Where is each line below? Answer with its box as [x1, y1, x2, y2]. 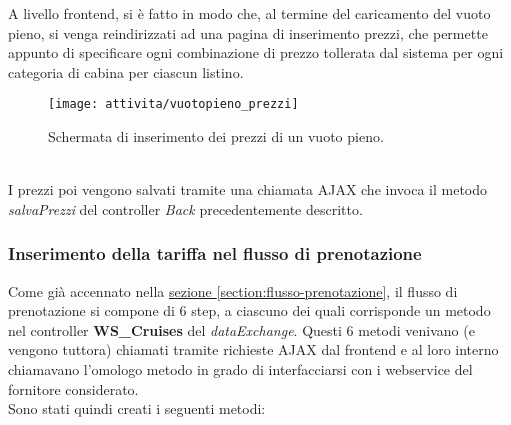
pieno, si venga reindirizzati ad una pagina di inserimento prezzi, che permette [8, 22, 488, 43]
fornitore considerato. [8, 378, 139, 399]
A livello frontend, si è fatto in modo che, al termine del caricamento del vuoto [8, 3, 491, 23]
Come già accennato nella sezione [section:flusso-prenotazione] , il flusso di [8, 280, 458, 301]
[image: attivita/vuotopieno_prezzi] [48, 97, 299, 112]
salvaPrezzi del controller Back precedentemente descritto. [8, 198, 363, 219]
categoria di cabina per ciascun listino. [8, 61, 244, 82]
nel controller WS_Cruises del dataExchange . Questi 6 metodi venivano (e [8, 319, 475, 340]
